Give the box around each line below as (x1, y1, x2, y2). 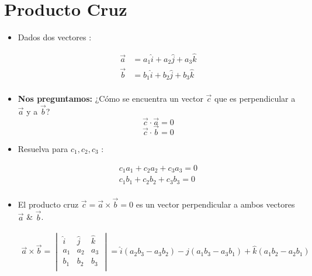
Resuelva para (18, 143, 68, 154)
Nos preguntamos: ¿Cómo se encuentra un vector (18, 92, 203, 105)
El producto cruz (18, 198, 79, 210)
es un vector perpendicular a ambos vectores (136, 198, 295, 210)
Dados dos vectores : (18, 31, 92, 43)
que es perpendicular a (214, 92, 296, 105)
